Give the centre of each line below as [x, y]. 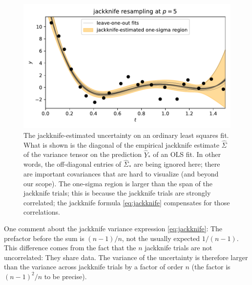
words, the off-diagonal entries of [73, 164]
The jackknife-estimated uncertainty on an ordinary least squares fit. [126, 135]
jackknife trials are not [178, 248]
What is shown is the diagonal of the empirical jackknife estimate [121, 144]
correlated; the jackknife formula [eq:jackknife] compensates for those [127, 202]
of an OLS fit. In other [187, 154]
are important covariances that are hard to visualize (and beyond [121, 174]
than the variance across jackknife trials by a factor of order [94, 267]
